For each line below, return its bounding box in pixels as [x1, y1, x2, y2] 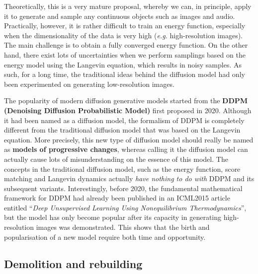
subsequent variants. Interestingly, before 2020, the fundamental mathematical [4, 183, 243, 193]
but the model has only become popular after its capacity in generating [4, 212, 222, 222]
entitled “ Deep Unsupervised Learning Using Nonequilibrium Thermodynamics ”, [4, 202, 247, 212]
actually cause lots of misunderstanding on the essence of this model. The [4, 153, 228, 164]
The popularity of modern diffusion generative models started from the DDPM [4, 95, 248, 106]
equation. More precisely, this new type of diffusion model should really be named [4, 134, 254, 144]
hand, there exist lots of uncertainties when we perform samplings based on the [4, 49, 246, 60]
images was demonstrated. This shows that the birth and [36, 222, 210, 232]
